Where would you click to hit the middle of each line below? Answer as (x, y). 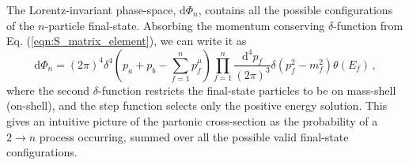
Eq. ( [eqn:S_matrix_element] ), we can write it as (127, 41)
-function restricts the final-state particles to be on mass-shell (247, 90)
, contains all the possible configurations (295, 9)
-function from (368, 25)
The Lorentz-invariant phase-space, (91, 9)
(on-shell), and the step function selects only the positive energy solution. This (197, 105)
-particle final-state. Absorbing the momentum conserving (185, 25)
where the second (48, 90)
